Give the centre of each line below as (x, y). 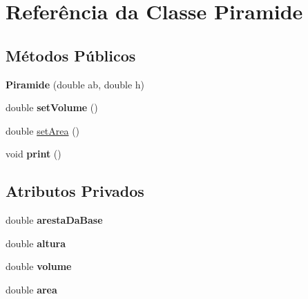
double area (31, 289)
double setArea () (43, 130)
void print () (33, 154)
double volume (39, 266)
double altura (36, 243)
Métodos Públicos (71, 55)
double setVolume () (52, 107)
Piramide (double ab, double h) (75, 84)
